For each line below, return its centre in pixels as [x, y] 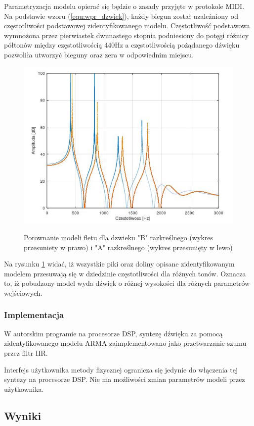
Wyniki [23, 415]
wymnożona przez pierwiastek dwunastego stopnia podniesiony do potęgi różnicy [127, 35]
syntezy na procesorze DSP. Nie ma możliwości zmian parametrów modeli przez [125, 379]
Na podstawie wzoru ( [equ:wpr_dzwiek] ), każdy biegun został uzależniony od [121, 16]
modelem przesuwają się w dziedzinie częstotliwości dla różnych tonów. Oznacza [125, 273]
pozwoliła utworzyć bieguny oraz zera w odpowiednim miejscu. [99, 54]
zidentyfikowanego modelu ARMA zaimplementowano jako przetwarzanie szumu [125, 343]
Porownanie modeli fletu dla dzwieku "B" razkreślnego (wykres [118, 237]
